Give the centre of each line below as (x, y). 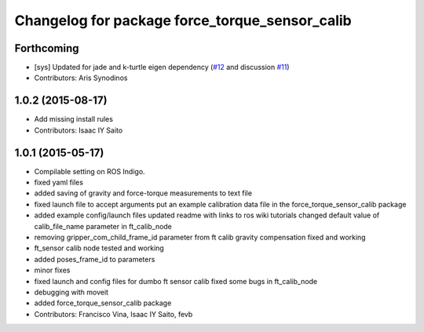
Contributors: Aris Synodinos (81, 78)
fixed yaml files (59, 182)
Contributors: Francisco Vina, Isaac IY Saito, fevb (113, 314)
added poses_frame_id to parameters (95, 259)
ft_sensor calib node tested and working (99, 248)
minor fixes (52, 270)
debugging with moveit (71, 292)
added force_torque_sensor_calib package (103, 303)
